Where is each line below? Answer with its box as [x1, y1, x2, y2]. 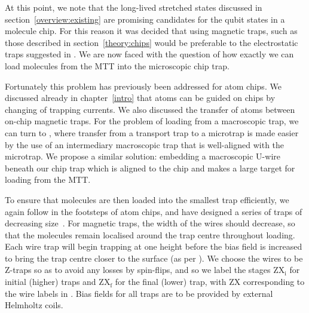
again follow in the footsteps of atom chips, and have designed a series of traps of [5, 205, 302, 217]
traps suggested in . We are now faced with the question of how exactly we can [5, 48, 294, 60]
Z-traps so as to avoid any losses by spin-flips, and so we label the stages [5, 263, 271, 276]
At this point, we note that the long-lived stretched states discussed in [5, 1, 262, 13]
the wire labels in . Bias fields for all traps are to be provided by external [5, 287, 273, 299]
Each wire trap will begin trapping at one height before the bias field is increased [5, 240, 302, 253]
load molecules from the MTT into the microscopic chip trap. [5, 59, 230, 72]
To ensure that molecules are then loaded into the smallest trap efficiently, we [5, 193, 289, 205]
